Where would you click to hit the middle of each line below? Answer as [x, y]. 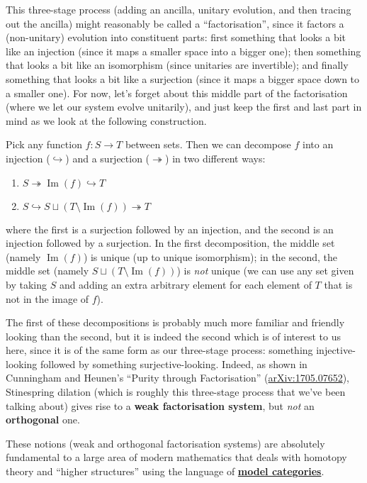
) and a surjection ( [108, 158]
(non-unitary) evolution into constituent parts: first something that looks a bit [176, 37]
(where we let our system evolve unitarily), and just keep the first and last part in [184, 107]
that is [338, 284]
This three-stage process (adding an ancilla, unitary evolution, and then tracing [179, 9]
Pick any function [44, 144]
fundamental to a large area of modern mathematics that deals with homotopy [176, 457]
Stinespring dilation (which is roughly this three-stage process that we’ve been [176, 392]
